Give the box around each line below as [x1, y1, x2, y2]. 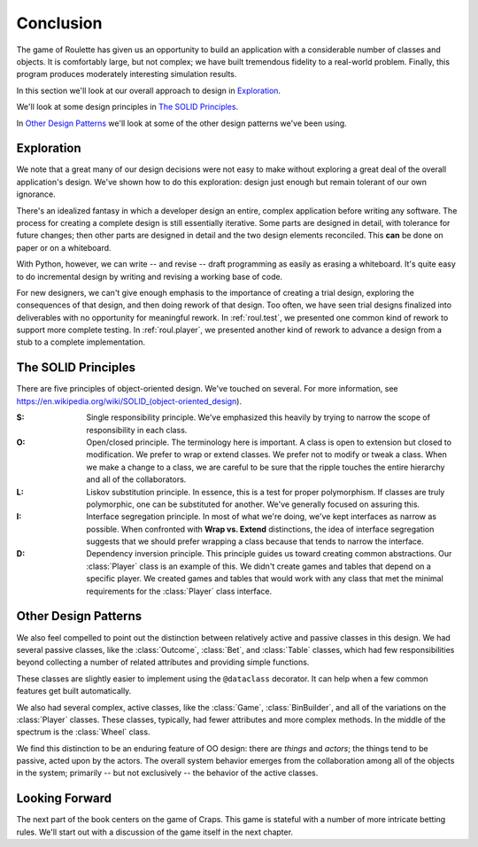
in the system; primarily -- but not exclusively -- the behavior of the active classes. [16, 767, 319, 779]
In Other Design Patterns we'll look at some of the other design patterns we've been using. [16, 118, 347, 128]
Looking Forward [16, 791, 112, 806]
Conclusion [16, 13, 103, 33]
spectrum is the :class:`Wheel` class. [16, 727, 150, 737]
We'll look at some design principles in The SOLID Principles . [16, 102, 239, 113]
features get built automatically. [16, 686, 132, 696]
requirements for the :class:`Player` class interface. [86, 586, 273, 596]
